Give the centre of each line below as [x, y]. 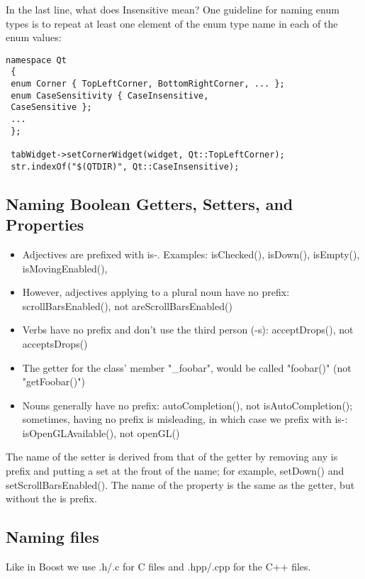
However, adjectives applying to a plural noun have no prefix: [156, 292]
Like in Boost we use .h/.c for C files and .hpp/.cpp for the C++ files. [158, 567]
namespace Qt [36, 60]
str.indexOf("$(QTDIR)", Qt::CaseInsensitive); [125, 166]
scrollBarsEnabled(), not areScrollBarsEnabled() [127, 305]
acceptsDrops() [55, 343]
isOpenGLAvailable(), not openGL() [101, 432]
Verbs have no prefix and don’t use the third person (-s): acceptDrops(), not [188, 330]
